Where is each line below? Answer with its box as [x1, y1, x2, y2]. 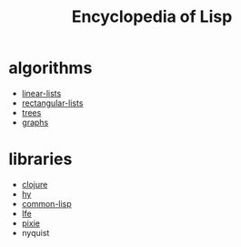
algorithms [8, 57, 93, 78]
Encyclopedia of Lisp [71, 6, 233, 27]
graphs [21, 117, 49, 128]
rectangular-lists [21, 98, 84, 108]
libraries [8, 149, 73, 170]
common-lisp [21, 198, 72, 209]
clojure [21, 179, 48, 190]
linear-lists [21, 87, 62, 98]
